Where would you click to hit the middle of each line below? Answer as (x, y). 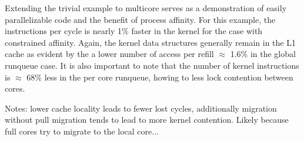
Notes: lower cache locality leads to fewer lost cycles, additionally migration (141, 108)
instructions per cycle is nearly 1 (64, 31)
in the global (273, 54)
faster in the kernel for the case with (197, 31)
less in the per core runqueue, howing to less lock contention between (169, 77)
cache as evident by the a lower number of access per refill (109, 54)
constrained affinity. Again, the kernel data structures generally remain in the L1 (150, 42)
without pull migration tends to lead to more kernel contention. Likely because (147, 120)
